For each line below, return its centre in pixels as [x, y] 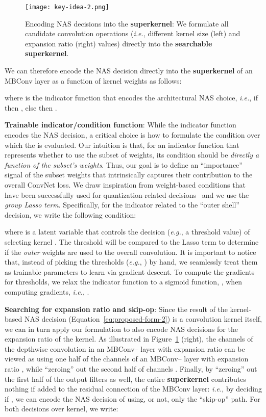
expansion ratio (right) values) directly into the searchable [119, 43]
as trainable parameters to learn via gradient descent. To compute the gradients [130, 271]
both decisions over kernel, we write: [62, 409]
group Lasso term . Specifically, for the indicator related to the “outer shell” [122, 205]
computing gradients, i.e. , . [47, 291]
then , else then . [31, 107]
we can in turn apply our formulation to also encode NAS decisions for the [121, 329]
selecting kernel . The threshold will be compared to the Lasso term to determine [132, 241]
